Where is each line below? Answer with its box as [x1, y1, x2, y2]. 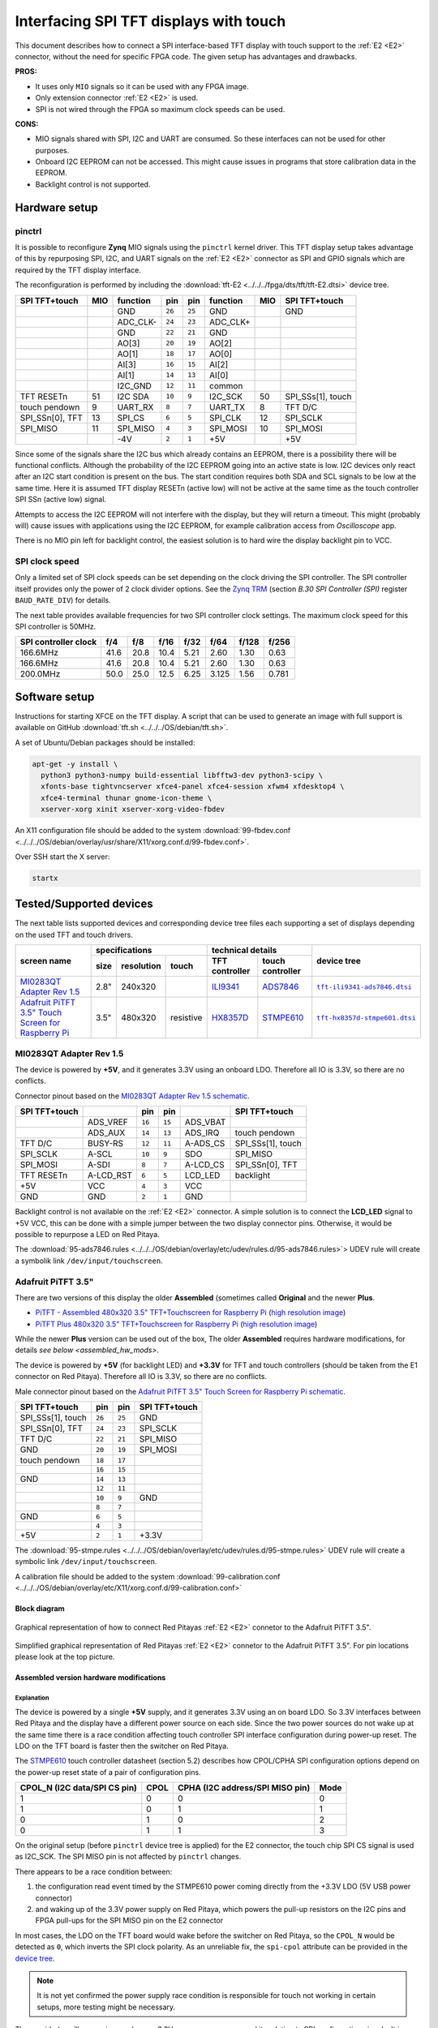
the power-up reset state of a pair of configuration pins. [15, 1767, 202, 1777]
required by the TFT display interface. [15, 264, 142, 275]
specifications [95, 945, 152, 956]
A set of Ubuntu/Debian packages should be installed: [15, 737, 195, 747]
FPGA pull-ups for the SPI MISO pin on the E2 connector [35, 1915, 223, 1926]
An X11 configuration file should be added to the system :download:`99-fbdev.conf [15, 826, 291, 836]
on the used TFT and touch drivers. [15, 930, 133, 939]
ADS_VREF [87, 1116, 129, 1128]
